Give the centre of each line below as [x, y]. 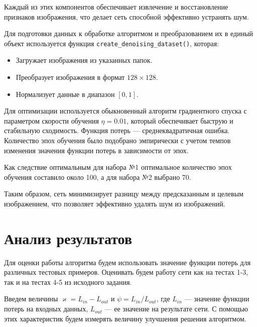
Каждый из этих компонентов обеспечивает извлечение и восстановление [116, 7]
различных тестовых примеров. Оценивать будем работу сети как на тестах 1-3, [126, 272]
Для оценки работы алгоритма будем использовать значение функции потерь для [127, 262]
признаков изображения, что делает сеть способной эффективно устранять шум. [126, 16]
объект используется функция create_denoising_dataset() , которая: [112, 43]
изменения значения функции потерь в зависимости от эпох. [96, 150]
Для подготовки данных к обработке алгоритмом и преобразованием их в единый [129, 33]
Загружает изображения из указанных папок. [84, 60]
